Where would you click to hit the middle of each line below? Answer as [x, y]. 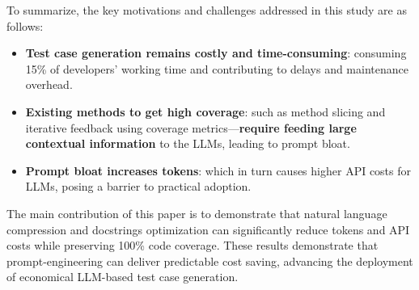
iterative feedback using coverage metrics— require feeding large [191, 127]
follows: [25, 25]
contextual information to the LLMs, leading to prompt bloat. [188, 143]
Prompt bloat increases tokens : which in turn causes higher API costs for [218, 170]
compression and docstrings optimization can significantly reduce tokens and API [208, 229]
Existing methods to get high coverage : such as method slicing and [205, 111]
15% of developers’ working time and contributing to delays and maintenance [217, 68]
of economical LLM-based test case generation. [123, 277]
